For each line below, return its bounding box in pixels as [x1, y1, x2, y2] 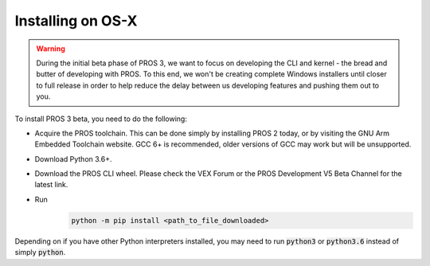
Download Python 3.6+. [34, 154, 112, 163]
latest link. [34, 180, 68, 190]
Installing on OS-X [14, 12, 138, 29]
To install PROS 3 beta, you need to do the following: [14, 114, 187, 123]
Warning [36, 44, 65, 53]
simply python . [14, 248, 66, 257]
